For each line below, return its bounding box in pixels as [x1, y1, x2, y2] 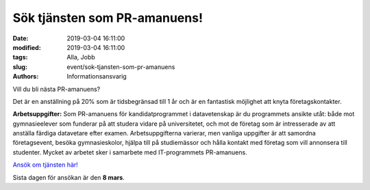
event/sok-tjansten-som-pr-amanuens [66, 62, 175, 71]
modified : [12, 43, 41, 51]
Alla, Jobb [66, 53, 95, 62]
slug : [12, 62, 27, 71]
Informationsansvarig [66, 72, 127, 81]
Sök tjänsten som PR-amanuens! [12, 10, 203, 25]
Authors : [12, 72, 39, 81]
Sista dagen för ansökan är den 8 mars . [12, 173, 125, 181]
